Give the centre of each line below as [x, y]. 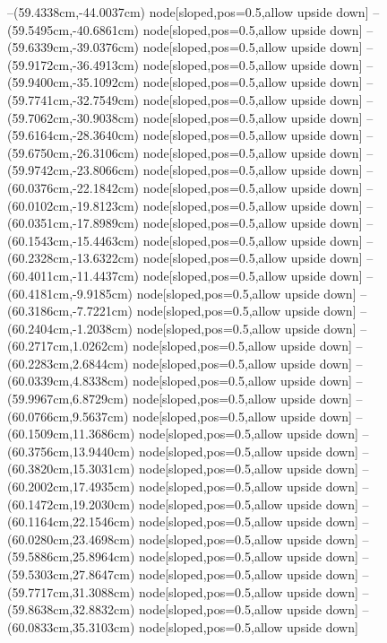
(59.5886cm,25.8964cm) [71, 556]
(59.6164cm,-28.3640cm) [73, 135]
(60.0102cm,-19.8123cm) [73, 205]
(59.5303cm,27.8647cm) [71, 574]
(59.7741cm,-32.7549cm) [73, 99]
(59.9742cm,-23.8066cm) [73, 170]
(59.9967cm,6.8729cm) [68, 399]
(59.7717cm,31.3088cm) [71, 591]
